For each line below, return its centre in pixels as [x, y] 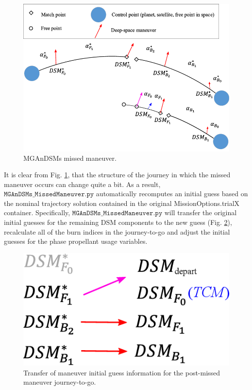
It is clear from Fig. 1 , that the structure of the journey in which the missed [117, 174]
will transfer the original [201, 212]
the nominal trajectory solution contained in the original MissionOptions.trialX [122, 203]
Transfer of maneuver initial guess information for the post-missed [122, 372]
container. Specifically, [37, 212]
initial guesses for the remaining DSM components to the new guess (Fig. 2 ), [118, 222]
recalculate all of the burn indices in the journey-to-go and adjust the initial [117, 231]
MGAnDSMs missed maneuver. [70, 158]
